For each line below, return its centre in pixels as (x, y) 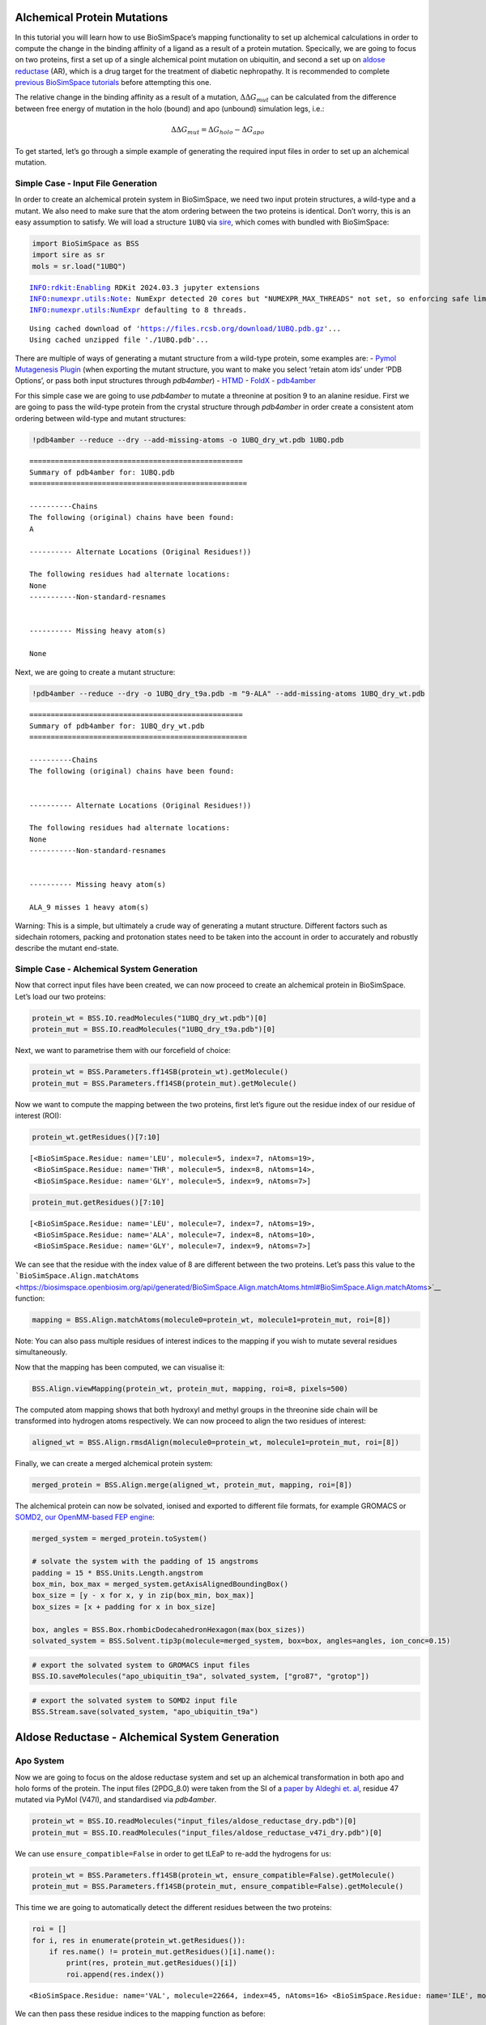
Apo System (40, 1761)
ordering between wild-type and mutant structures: (100, 418)
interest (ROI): (38, 1115)
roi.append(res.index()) (115, 1974)
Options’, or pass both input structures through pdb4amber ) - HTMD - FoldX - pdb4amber (165, 381)
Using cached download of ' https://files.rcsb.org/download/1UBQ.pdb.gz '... (185, 328)
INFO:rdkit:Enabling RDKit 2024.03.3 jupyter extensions (145, 287)
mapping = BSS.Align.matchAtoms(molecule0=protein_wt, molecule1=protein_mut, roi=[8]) (211, 1320)
